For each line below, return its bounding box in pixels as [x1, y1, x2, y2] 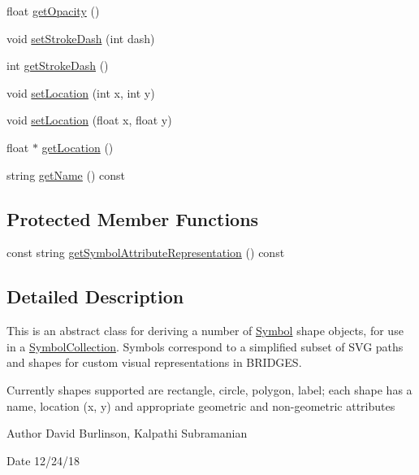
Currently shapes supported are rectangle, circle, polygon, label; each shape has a [6, 381, 413, 398]
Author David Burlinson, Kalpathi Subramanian [6, 425, 248, 442]
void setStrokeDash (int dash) [6, 29, 155, 46]
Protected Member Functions [6, 206, 259, 231]
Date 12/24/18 [6, 451, 80, 468]
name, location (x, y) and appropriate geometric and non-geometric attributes [6, 397, 395, 414]
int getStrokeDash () [6, 57, 109, 74]
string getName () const [6, 166, 126, 183]
